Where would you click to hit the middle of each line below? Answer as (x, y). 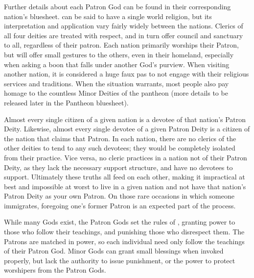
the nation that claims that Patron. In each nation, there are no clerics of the (120, 138)
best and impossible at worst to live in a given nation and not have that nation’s (125, 186)
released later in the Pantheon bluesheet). (66, 102)
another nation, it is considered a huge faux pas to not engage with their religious (127, 74)
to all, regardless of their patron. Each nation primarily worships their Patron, (121, 45)
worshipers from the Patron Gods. (55, 270)
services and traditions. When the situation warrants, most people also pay (116, 83)
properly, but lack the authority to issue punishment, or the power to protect (120, 260)
